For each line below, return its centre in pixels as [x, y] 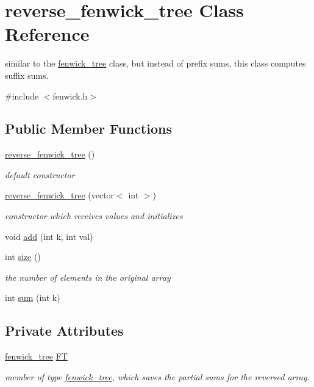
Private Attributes [64, 331]
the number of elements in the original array [88, 277]
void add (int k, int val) [49, 236]
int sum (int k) [33, 298]
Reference [47, 34]
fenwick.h [70, 96]
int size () [23, 257]
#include [22, 96]
